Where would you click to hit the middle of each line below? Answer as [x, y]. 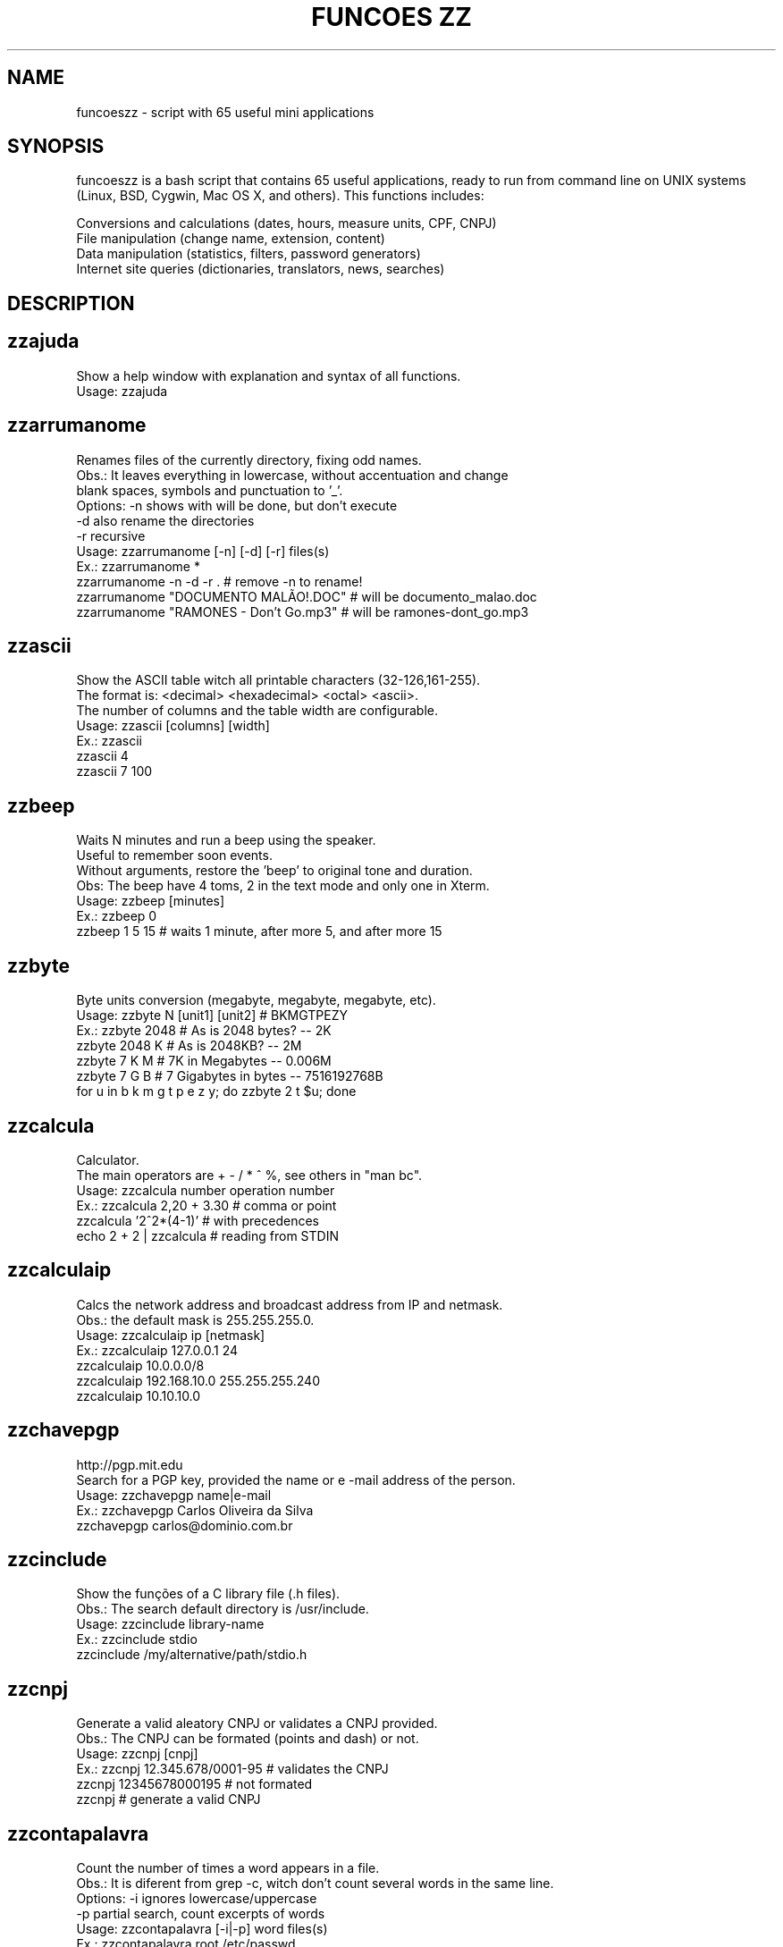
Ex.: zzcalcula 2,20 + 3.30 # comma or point [206, 1205]
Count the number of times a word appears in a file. [228, 1868]
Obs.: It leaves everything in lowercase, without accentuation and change [292, 475]
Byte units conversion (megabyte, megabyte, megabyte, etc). [256, 1000]
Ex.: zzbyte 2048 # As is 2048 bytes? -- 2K [204, 1031]
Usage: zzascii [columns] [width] [173, 726]
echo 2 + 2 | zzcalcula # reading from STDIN [207, 1235]
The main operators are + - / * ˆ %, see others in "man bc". [249, 1175]
